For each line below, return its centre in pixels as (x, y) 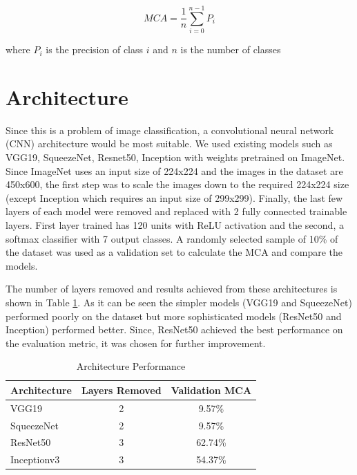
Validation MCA (211, 390)
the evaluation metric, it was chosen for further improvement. (136, 343)
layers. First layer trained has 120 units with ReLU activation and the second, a (175, 225)
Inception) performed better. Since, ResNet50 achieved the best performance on (174, 329)
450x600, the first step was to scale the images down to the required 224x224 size (177, 184)
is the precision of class (95, 49)
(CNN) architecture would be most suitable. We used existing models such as (169, 143)
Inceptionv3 (35, 459)
